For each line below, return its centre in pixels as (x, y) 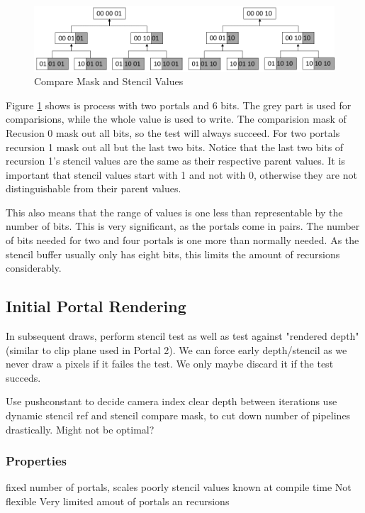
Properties (36, 461)
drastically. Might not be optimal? (80, 429)
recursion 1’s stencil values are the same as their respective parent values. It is (175, 161)
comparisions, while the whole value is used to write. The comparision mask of (176, 119)
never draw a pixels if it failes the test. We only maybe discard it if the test (170, 364)
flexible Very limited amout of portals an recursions (118, 501)
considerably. (34, 268)
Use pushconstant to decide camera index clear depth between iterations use (172, 401)
